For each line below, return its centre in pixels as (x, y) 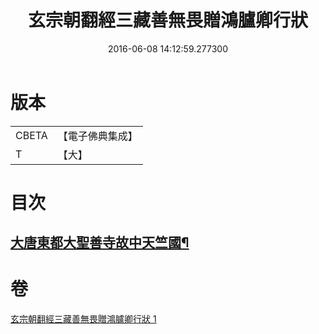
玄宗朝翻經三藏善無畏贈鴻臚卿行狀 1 (83, 319)
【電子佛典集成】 (97, 136)
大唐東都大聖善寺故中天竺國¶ (100, 242)
